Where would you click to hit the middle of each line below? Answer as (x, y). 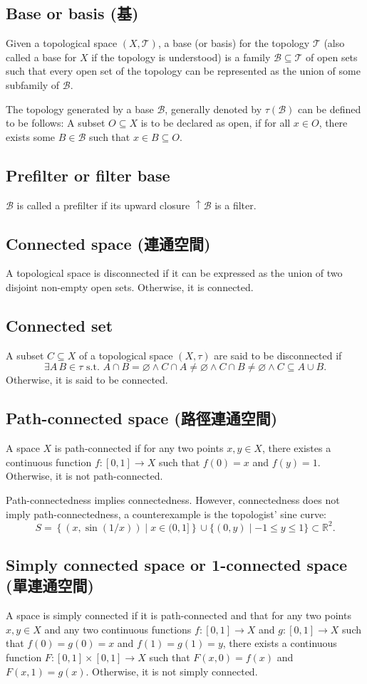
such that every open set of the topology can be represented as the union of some (183, 71)
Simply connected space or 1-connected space (177, 564)
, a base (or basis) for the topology (234, 43)
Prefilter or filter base (88, 175)
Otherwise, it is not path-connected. (84, 476)
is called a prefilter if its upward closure (103, 205)
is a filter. (236, 205)
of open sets (332, 57)
